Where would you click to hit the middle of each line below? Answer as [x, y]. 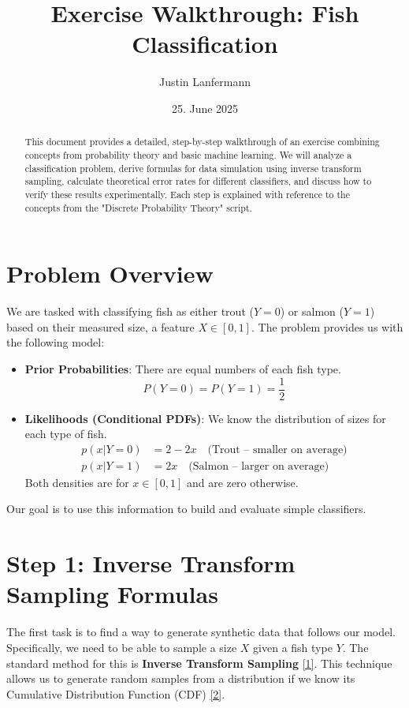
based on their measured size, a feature [100, 326]
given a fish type [293, 647]
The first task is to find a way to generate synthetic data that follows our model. [201, 632]
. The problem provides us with [327, 326]
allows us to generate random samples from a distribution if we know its [181, 678]
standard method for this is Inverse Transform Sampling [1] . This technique [199, 663]
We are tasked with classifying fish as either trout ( [130, 311]
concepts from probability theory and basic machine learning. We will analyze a [188, 154]
